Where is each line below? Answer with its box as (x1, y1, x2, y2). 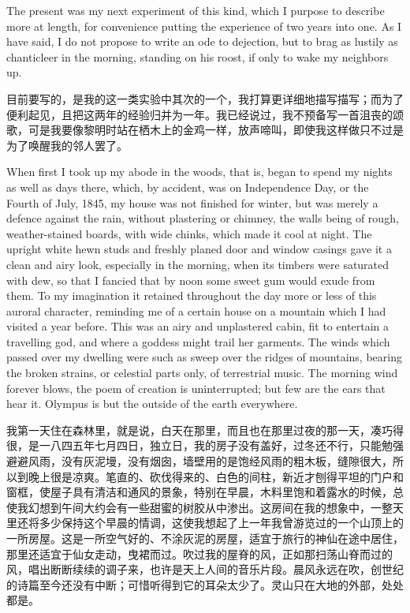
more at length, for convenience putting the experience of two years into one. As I (6, 17, 402, 34)
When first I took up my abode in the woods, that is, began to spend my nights (6, 163, 393, 180)
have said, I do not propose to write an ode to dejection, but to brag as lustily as (6, 33, 398, 50)
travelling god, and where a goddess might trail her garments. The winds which (6, 333, 390, 349)
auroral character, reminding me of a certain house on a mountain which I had (6, 302, 386, 319)
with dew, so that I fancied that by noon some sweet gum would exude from (6, 271, 375, 288)
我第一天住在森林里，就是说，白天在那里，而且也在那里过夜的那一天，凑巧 (6, 421, 393, 438)
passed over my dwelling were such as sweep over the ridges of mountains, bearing (6, 349, 402, 365)
